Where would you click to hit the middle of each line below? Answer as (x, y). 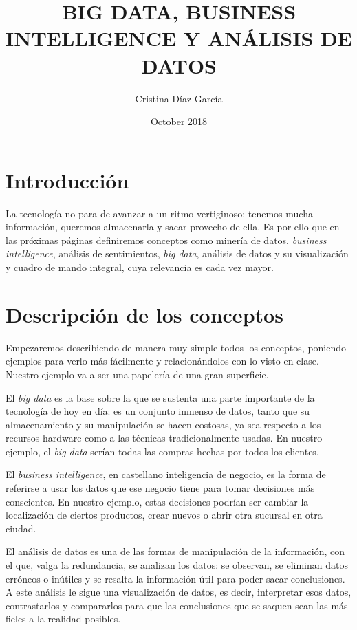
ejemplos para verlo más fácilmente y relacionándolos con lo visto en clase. (162, 361)
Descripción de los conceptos (144, 314)
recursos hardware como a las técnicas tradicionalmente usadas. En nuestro (164, 438)
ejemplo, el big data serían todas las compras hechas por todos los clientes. (162, 451)
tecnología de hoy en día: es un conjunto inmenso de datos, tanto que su (158, 411)
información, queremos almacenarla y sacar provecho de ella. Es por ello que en (173, 227)
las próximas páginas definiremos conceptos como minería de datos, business (166, 240)
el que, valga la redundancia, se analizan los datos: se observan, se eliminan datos (177, 565)
